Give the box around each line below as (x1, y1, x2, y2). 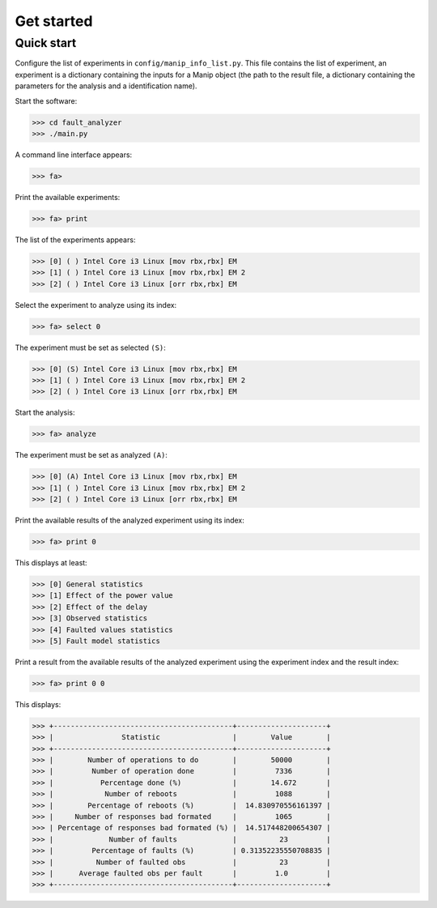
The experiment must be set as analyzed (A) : (15, 450, 168, 460)
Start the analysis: (15, 407, 75, 417)
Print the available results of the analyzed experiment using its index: (15, 515, 244, 526)
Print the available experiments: (15, 192, 121, 202)
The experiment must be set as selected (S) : (15, 343, 166, 352)
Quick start (15, 36, 77, 50)
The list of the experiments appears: (15, 235, 136, 245)
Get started (15, 12, 93, 30)
